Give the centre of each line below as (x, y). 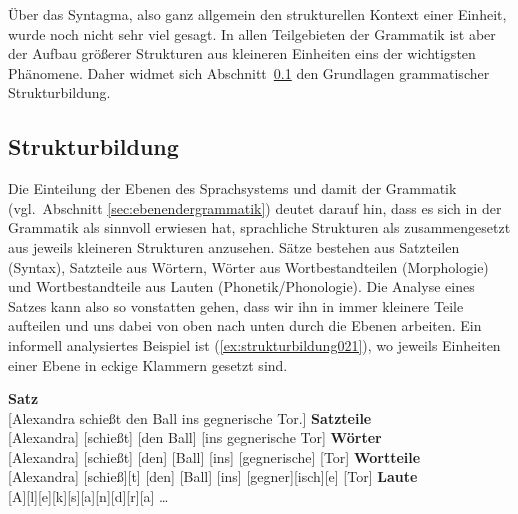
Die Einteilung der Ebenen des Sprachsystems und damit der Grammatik (232, 188)
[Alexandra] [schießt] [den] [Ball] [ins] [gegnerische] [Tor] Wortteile (214, 456)
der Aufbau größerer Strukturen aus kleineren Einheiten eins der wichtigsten (242, 53)
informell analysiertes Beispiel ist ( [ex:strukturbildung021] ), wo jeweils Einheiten (254, 344)
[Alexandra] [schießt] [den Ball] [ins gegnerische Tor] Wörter (195, 437)
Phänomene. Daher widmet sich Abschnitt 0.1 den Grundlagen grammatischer (249, 72)
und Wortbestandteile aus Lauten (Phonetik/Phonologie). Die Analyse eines (241, 286)
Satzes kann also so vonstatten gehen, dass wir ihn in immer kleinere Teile (236, 305)
